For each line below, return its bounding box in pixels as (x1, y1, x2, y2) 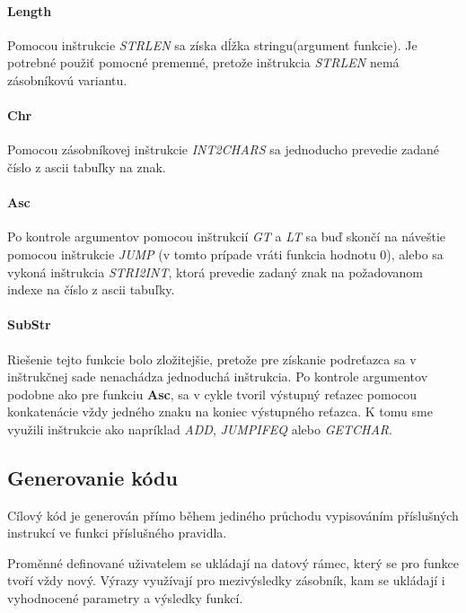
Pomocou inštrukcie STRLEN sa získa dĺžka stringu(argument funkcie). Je (7, 35, 418, 54)
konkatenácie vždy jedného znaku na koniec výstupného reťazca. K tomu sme (7, 402, 433, 421)
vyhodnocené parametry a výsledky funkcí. (7, 589, 243, 608)
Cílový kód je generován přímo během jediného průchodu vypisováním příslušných (7, 505, 459, 524)
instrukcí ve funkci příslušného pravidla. (7, 523, 227, 542)
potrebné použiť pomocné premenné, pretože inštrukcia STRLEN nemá (7, 53, 400, 72)
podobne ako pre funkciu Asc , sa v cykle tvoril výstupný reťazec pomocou (7, 384, 418, 403)
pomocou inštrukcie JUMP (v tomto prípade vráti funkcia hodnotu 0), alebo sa (7, 244, 444, 263)
